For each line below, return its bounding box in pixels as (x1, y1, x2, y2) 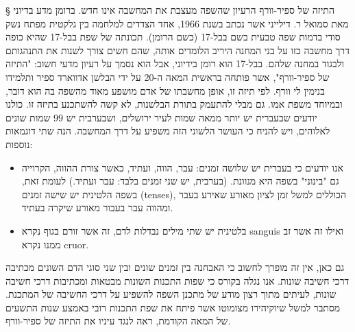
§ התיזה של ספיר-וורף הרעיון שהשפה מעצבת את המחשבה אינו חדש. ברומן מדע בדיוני (5, 3, 334, 16)
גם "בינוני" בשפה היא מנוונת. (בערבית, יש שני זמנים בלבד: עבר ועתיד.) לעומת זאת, (21, 174, 339, 188)
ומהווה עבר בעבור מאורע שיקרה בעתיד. (21, 200, 173, 215)
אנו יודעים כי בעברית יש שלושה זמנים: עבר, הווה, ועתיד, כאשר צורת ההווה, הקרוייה (21, 160, 343, 174)
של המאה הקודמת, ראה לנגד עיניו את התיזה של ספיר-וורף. (5, 313, 231, 328)
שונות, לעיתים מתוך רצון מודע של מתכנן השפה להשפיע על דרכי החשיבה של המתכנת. (5, 287, 336, 301)
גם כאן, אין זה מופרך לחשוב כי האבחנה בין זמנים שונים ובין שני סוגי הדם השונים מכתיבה (5, 260, 345, 274)
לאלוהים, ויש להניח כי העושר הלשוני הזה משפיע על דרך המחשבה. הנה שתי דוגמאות (5, 123, 330, 138)
